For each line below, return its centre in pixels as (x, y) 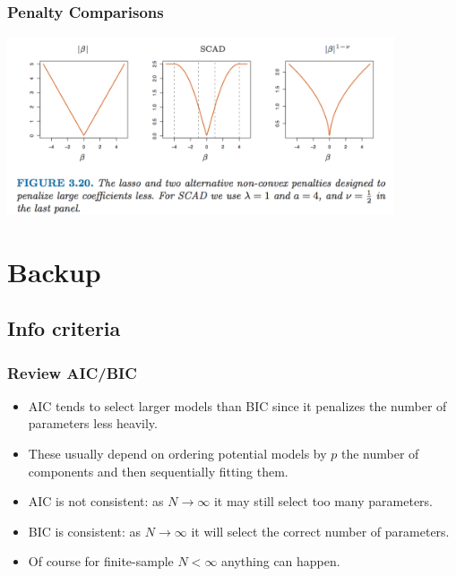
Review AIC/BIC (72, 372)
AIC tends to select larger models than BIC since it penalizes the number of (237, 405)
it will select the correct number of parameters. (320, 531)
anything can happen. (281, 561)
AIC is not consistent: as (96, 501)
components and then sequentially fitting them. (158, 471)
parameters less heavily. (93, 423)
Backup (54, 271)
